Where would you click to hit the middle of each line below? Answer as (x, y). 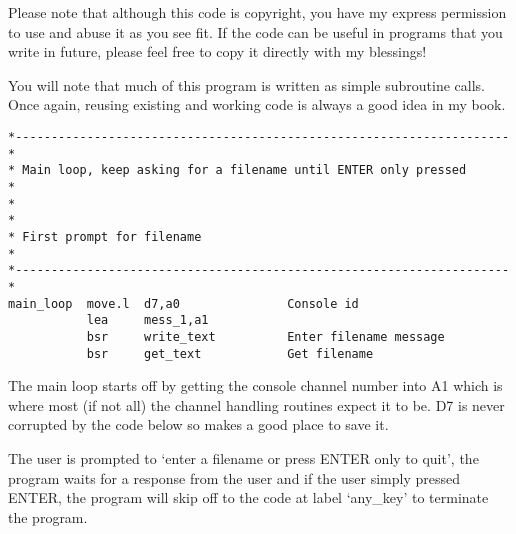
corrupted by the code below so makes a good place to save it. (198, 424)
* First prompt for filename (105, 236)
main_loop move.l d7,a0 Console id (183, 303)
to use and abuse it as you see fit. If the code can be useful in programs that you (255, 31)
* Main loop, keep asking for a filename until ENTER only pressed (237, 170)
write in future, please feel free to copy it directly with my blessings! (217, 51)
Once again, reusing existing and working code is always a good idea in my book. (257, 104)
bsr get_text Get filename (230, 353)
